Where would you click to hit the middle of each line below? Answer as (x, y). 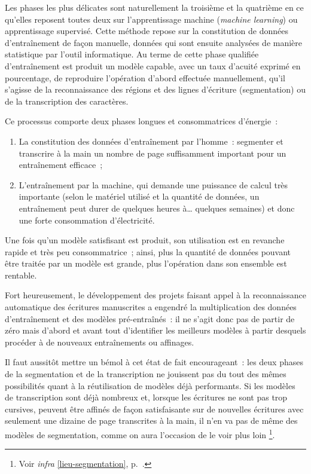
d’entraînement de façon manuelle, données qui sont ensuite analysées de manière (154, 42)
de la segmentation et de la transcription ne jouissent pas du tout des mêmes (146, 374)
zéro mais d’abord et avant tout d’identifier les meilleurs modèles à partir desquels (155, 330)
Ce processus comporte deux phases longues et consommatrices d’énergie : (141, 121)
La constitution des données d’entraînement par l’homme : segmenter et (151, 141)
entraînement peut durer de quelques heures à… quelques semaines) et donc (157, 208)
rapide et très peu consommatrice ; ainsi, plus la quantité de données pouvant (148, 251)
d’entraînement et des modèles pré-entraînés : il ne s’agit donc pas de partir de (150, 318)
